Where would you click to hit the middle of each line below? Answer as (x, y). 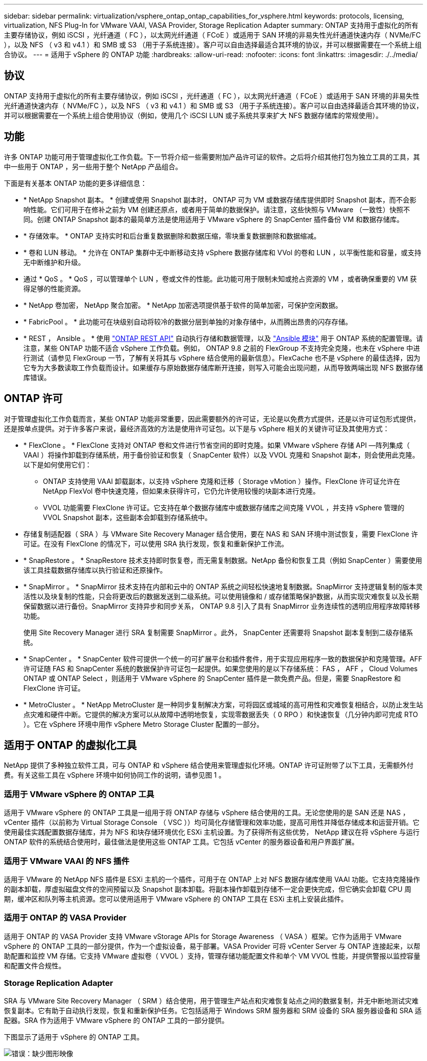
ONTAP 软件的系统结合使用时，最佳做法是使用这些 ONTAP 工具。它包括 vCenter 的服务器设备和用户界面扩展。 (181, 842)
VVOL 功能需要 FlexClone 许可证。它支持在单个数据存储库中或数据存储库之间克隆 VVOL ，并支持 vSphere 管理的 (224, 507)
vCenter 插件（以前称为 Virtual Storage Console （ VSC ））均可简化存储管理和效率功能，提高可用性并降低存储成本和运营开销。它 (212, 822)
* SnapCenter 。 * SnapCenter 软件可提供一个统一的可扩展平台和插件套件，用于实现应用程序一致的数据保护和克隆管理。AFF (223, 659)
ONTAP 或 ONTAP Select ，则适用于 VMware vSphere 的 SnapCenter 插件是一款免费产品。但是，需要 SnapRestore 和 (212, 678)
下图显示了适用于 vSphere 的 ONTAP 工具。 (74, 1037)
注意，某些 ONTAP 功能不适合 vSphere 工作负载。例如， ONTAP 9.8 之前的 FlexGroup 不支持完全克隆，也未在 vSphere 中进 (222, 348)
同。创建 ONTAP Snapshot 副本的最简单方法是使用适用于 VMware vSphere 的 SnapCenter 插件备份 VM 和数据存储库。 (213, 219)
